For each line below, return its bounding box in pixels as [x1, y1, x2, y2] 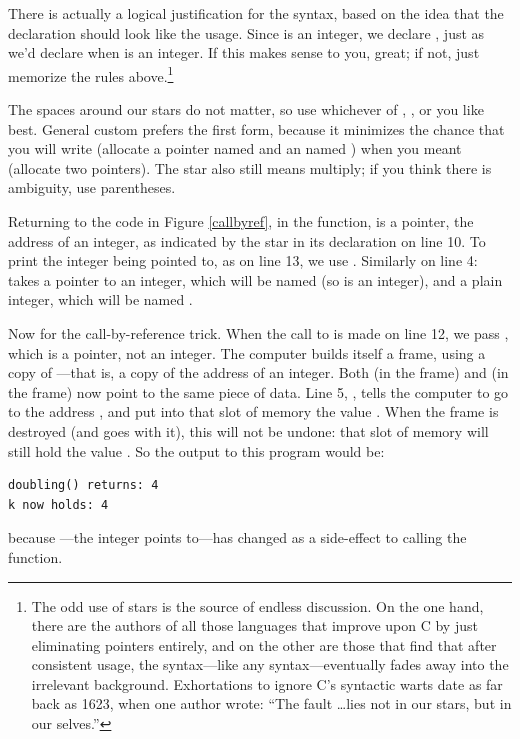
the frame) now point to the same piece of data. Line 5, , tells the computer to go [8, 381, 509, 402]
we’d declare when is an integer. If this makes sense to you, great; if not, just [8, 42, 480, 63]
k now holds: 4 [8, 497, 109, 512]
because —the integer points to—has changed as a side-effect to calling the [8, 527, 467, 548]
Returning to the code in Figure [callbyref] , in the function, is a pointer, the [8, 211, 474, 231]
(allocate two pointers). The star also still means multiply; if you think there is [8, 157, 492, 178]
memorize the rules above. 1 [8, 62, 174, 86]
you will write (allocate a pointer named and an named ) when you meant [8, 138, 462, 159]
